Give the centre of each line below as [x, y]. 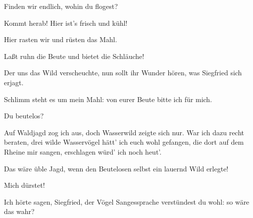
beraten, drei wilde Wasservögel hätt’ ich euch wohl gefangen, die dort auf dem [124, 142]
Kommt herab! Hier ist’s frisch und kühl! [66, 23]
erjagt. [14, 82]
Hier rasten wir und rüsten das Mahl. [61, 39]
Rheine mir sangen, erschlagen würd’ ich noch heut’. [83, 151]
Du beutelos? [24, 116]
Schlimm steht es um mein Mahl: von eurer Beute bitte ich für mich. [108, 99]
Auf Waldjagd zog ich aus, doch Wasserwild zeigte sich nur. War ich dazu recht [124, 132]
